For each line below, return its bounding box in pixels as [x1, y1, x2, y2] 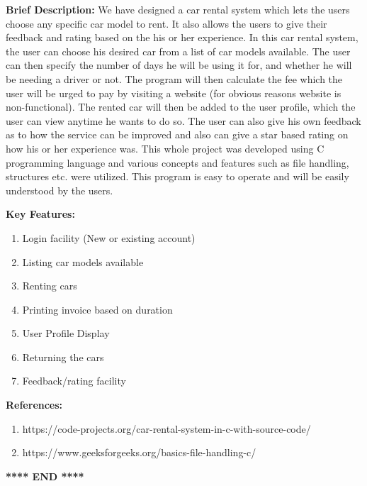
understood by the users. [6, 182, 113, 197]
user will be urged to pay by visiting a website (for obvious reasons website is [6, 85, 341, 100]
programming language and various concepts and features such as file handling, [6, 155, 349, 170]
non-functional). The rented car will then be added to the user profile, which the [6, 99, 356, 114]
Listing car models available [22, 254, 144, 269]
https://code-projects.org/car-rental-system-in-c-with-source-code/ [22, 421, 311, 436]
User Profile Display [22, 326, 110, 341]
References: [6, 397, 63, 412]
